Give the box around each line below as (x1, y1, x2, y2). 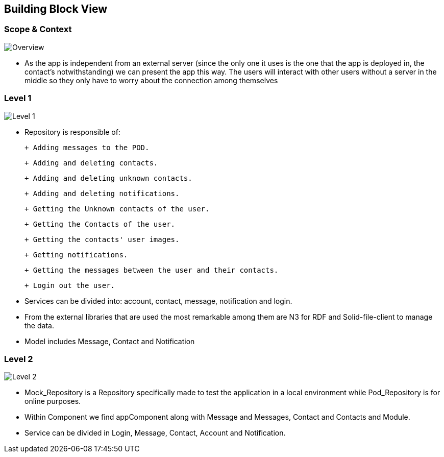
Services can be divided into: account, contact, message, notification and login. (24, 296, 292, 305)
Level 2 (4, 353, 33, 364)
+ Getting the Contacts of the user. (24, 220, 176, 228)
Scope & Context (4, 24, 72, 35)
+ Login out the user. (24, 281, 115, 290)
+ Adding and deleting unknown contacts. (24, 174, 192, 182)
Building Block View (4, 3, 108, 15)
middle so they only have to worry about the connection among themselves (24, 76, 278, 85)
